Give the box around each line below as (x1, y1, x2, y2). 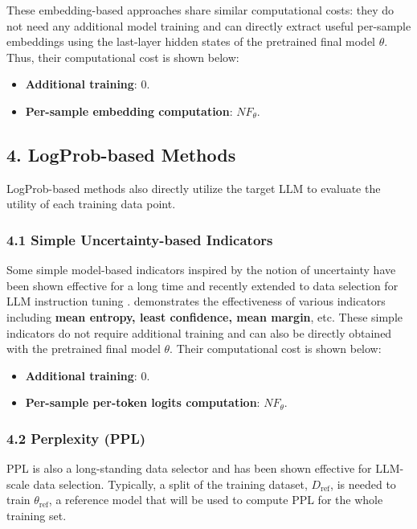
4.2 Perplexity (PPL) (6, 428, 146, 448)
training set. (6, 506, 67, 523)
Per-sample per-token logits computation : (25, 394, 260, 411)
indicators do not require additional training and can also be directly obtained (6, 324, 392, 341)
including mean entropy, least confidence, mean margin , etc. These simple (6, 308, 403, 325)
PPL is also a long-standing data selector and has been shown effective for (6, 460, 372, 477)
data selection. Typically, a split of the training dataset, (33, 475, 308, 492)
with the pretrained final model (6, 340, 161, 357)
